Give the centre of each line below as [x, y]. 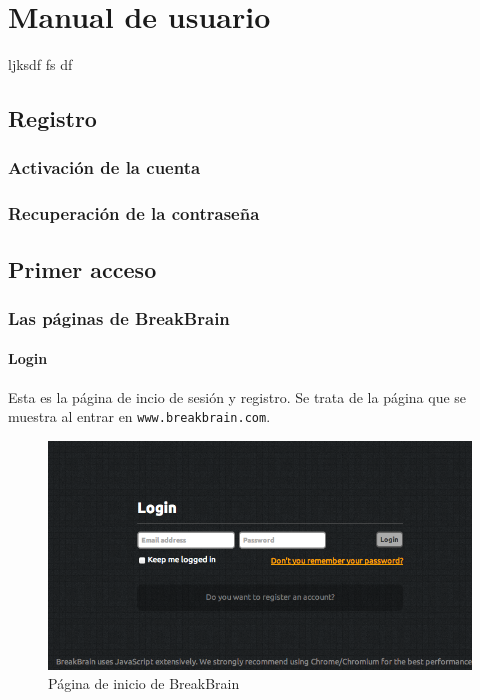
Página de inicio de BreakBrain [144, 683]
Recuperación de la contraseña [134, 213]
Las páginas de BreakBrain [119, 317]
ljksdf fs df [40, 64]
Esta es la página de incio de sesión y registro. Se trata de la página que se [237, 396]
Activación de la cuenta [104, 167]
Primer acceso [82, 268]
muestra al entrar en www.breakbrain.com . [139, 416]
